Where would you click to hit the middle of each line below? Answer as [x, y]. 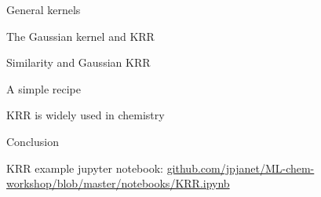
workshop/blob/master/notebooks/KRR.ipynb [118, 183]
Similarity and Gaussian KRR [78, 62]
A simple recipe [44, 88]
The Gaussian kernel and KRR [80, 36]
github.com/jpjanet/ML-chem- [241, 168]
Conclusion [33, 141]
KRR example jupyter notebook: [85, 168]
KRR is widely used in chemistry [86, 115]
